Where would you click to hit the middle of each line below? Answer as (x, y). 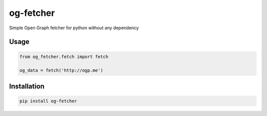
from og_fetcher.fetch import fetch (64, 57)
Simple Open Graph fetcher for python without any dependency (74, 28)
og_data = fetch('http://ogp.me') (61, 70)
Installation (27, 86)
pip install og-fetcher (48, 101)
